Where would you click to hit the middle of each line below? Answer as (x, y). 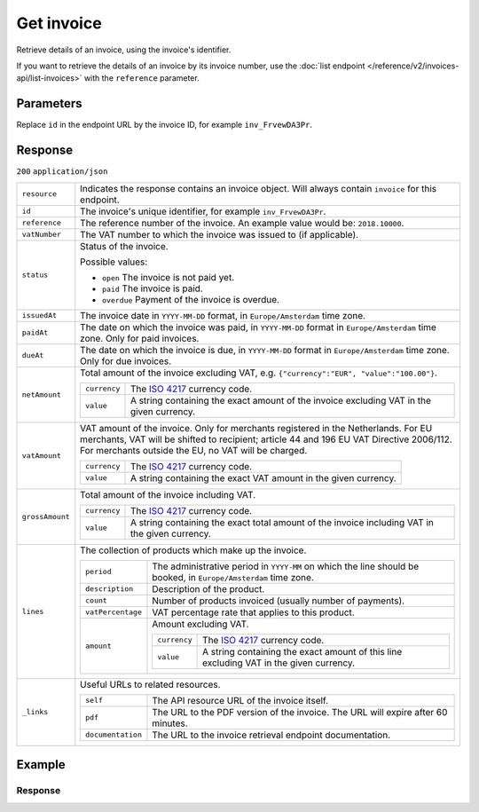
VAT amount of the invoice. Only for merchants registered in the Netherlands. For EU (256, 428)
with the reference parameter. (141, 78)
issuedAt (39, 315)
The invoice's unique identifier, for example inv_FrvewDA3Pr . (203, 211)
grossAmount (46, 516)
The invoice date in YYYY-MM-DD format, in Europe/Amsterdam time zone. (223, 315)
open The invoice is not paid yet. (169, 277)
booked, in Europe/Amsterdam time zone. (233, 577)
